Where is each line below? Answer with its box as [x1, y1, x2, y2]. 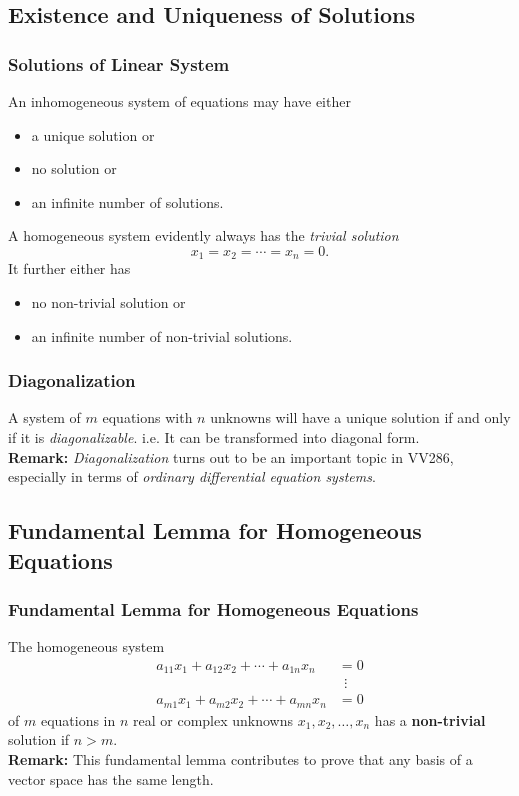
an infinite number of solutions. [31, 191, 224, 212]
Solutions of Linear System [8, 51, 230, 76]
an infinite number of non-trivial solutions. [31, 325, 293, 346]
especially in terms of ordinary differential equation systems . [8, 466, 376, 487]
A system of [8, 407, 81, 428]
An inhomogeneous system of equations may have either [8, 91, 351, 111]
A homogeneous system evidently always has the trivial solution [8, 225, 399, 246]
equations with [102, 407, 193, 428]
